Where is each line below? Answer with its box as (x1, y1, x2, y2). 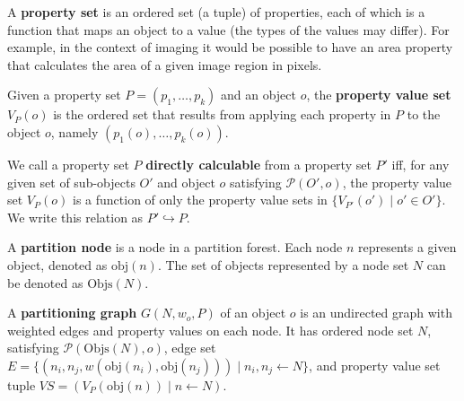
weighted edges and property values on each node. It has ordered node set (7, 320, 414, 339)
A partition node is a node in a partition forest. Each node (7, 238, 343, 257)
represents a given (358, 238, 457, 257)
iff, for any (391, 154, 450, 173)
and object (157, 172, 215, 191)
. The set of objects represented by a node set (157, 255, 409, 274)
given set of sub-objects (7, 172, 136, 191)
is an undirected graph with (300, 303, 452, 322)
